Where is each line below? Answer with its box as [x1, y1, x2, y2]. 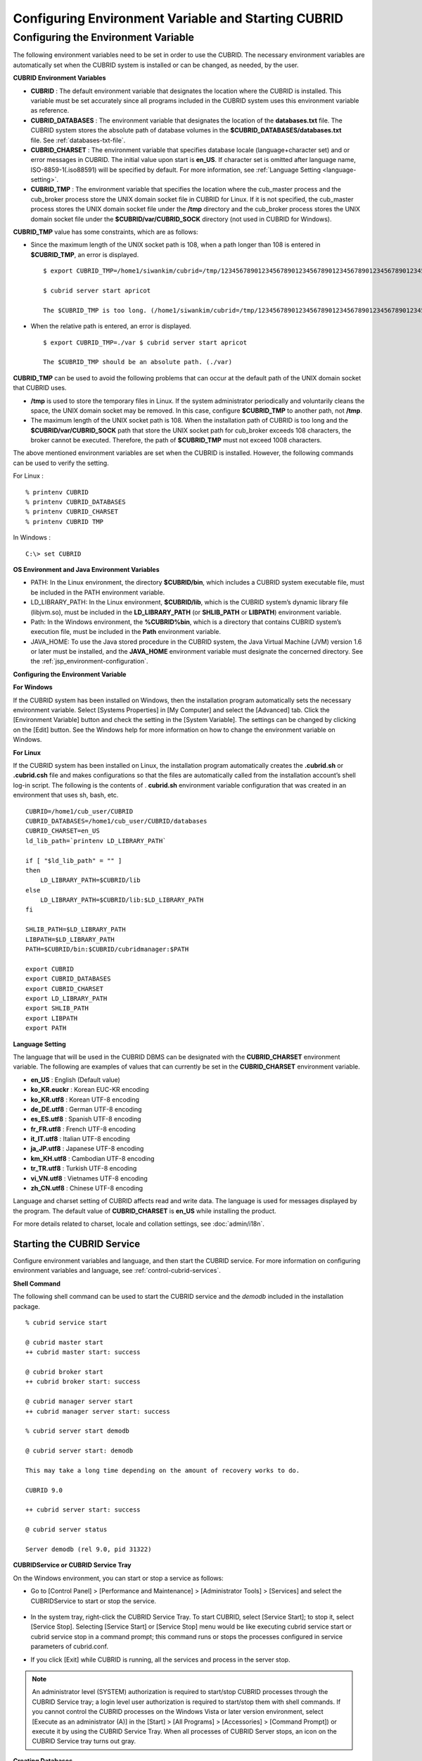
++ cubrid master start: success [25, 1348, 141, 1356]
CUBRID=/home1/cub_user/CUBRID [25, 807, 134, 815]
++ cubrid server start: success [25, 1506, 141, 1514]
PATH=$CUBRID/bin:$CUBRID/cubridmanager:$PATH [25, 945, 189, 954]
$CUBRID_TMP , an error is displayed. [30, 250, 139, 259]
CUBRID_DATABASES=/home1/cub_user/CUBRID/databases [25, 817, 207, 825]
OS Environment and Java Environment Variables [13, 565, 160, 573]
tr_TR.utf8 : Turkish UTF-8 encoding [30, 1164, 137, 1173]
